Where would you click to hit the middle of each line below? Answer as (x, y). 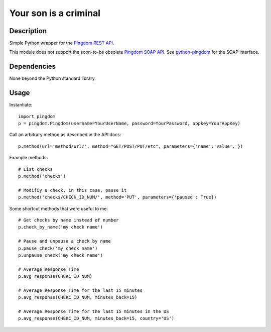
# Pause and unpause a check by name (65, 241)
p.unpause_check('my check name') (60, 255)
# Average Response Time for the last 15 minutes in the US (94, 312)
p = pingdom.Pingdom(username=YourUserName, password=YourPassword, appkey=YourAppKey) (129, 124)
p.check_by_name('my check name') (60, 227)
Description (28, 31)
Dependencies (33, 67)
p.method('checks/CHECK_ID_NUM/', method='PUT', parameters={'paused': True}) (117, 197)
